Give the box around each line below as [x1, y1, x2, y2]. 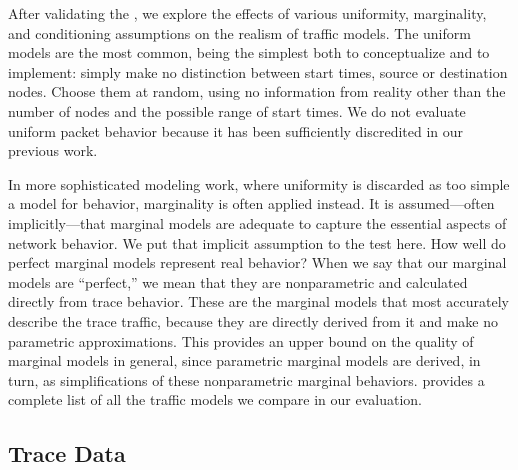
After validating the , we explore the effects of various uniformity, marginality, [8, 3, 487, 23]
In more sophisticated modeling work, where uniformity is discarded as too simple [8, 173, 510, 194]
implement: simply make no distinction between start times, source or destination [8, 61, 508, 82]
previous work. [8, 140, 98, 161]
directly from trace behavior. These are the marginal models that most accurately [8, 291, 509, 312]
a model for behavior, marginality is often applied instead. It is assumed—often [8, 193, 495, 214]
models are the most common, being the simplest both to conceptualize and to [8, 42, 490, 63]
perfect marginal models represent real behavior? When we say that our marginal [8, 252, 507, 273]
